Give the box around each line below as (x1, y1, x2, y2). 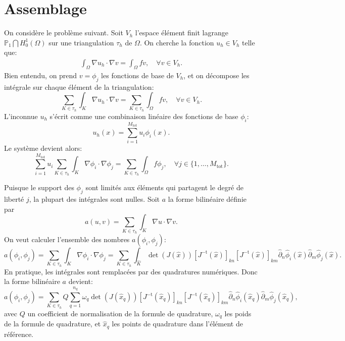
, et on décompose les (183, 70, 250, 80)
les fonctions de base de (101, 70, 174, 80)
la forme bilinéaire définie (168, 193, 247, 204)
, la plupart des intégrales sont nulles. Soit (29, 193, 160, 204)
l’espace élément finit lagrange (135, 27, 228, 38)
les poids (224, 308, 252, 318)
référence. (4, 328, 34, 339)
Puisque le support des (4, 182, 74, 193)
